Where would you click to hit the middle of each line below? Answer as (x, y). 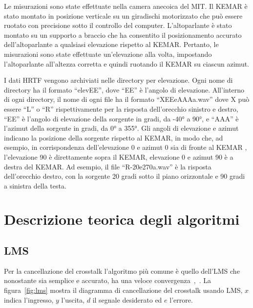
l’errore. (181, 299)
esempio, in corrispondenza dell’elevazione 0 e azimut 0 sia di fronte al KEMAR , (126, 147)
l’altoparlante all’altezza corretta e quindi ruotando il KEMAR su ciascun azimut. (127, 63)
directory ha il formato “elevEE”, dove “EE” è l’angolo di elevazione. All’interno (124, 89)
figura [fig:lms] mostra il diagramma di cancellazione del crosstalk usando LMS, (123, 290)
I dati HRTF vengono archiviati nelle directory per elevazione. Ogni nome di (118, 80)
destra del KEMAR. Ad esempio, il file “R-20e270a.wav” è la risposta (108, 166)
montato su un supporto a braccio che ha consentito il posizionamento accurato (123, 35)
